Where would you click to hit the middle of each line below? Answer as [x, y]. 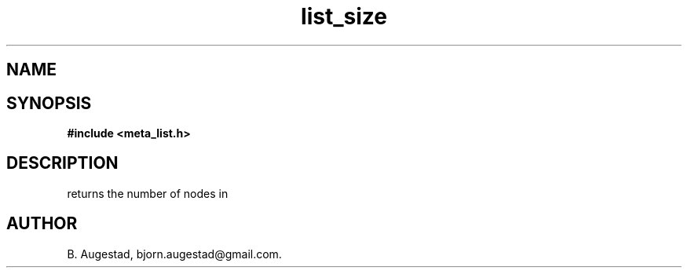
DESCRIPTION [62, 163]
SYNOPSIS [49, 103]
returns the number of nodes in [148, 193]
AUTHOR [42, 224]
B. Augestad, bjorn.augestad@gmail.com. [174, 254]
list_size [344, 16]
